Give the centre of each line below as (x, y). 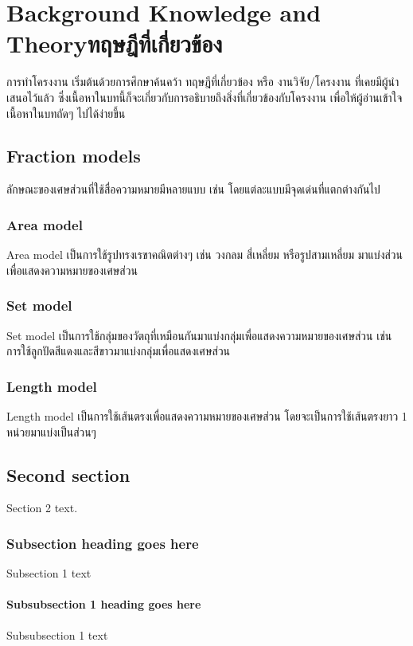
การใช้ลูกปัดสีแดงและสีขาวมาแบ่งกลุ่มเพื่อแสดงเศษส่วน (119, 351)
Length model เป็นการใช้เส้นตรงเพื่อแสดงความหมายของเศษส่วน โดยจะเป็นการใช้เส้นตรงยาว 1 (207, 415)
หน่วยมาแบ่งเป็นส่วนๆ (51, 431)
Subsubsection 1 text (57, 634)
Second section (68, 474)
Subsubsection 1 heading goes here (104, 604)
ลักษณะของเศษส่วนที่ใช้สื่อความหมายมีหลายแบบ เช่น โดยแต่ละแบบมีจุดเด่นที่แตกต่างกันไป (193, 189)
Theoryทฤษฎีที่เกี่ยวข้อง (115, 43)
